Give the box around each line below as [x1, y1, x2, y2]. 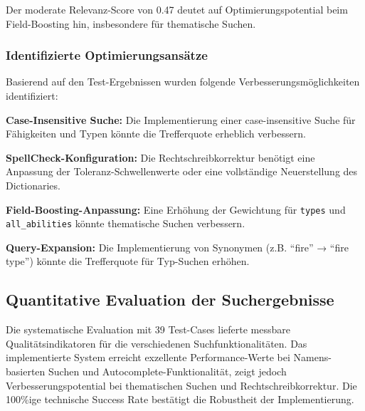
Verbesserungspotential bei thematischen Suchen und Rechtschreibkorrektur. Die [6, 378, 357, 392]
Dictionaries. [6, 177, 60, 192]
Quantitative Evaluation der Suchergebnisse [6, 288, 334, 311]
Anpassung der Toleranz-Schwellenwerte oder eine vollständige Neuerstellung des [6, 164, 358, 179]
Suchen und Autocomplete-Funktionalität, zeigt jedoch [48, 364, 287, 379]
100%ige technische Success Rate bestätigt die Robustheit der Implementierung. [6, 392, 354, 407]
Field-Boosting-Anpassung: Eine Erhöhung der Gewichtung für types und [6, 202, 346, 217]
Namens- [293, 350, 332, 365]
